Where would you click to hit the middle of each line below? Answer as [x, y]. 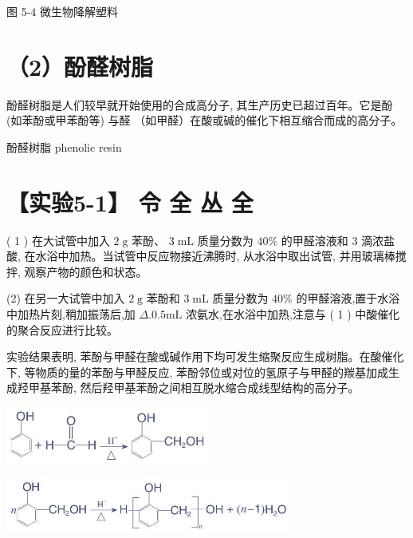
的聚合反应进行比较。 [62, 329]
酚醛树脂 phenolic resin [64, 146]
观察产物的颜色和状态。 [86, 271]
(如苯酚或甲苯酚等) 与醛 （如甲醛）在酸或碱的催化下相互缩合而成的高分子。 [205, 120]
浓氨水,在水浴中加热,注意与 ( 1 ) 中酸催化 [293, 314]
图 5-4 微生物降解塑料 [62, 11]
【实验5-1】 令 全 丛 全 [130, 202]
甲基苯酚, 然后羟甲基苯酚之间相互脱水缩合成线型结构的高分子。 [194, 388]
